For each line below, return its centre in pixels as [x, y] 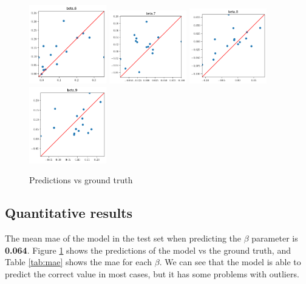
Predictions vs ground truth [81, 180]
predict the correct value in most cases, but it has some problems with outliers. [152, 273]
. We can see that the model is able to [230, 262]
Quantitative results [69, 213]
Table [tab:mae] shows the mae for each [79, 262]
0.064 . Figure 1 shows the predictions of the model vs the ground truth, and [148, 250]
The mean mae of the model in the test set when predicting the [123, 238]
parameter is [275, 238]
